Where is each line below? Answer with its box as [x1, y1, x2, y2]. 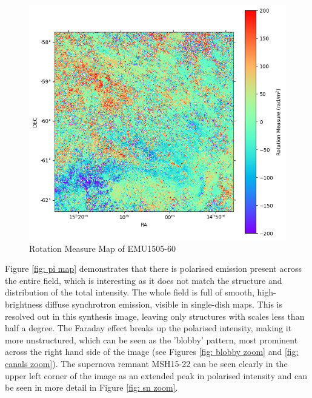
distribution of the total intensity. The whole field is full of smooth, [5, 286, 254, 298]
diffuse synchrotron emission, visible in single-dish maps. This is [45, 297, 282, 310]
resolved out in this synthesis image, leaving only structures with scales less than [5, 309, 305, 322]
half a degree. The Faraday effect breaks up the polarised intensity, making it [5, 322, 292, 334]
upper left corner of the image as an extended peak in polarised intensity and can [5, 369, 307, 382]
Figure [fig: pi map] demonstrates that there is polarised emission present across [5, 262, 302, 275]
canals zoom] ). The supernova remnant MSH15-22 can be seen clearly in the [5, 357, 288, 369]
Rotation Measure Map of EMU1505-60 [29, 241, 176, 254]
